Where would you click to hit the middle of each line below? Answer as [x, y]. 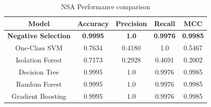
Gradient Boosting [39, 96]
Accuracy [93, 23]
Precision [131, 23]
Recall [165, 23]
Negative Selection [39, 36]
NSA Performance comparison [105, 6]
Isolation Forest [39, 60]
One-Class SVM [39, 48]
